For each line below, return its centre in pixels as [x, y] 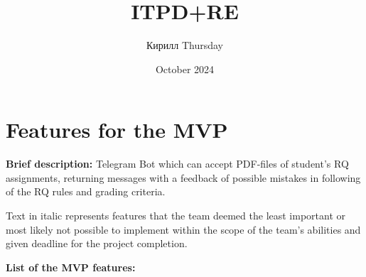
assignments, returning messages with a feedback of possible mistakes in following [183, 177]
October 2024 [185, 69]
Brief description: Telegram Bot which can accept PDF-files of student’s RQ [177, 164]
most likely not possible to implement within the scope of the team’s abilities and [183, 229]
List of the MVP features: [71, 267]
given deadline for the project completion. [97, 243]
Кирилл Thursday [185, 45]
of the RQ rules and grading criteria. [86, 191]
